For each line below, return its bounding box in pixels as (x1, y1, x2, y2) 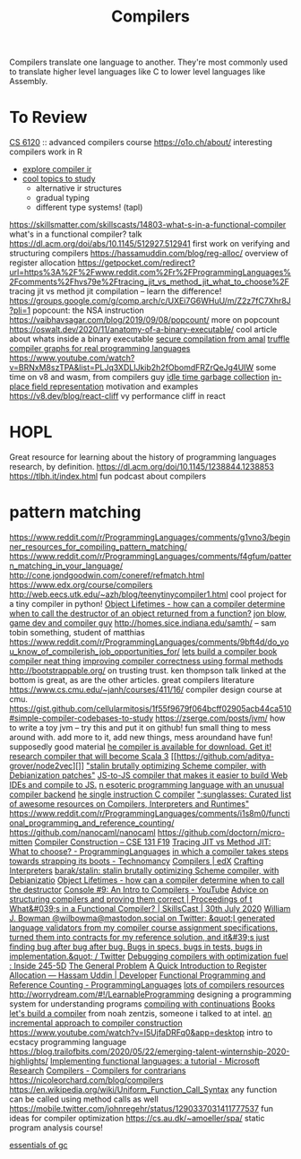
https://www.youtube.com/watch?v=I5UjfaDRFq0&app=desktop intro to (9, 1027, 273, 1037)
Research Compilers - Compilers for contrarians (9, 1065, 186, 1076)
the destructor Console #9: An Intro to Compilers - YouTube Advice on (9, 885, 269, 895)
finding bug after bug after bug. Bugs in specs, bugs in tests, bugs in (9, 941, 262, 952)
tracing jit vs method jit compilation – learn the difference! (9, 286, 222, 297)
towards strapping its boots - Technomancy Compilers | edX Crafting (9, 856, 264, 866)
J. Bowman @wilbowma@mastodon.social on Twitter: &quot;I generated (9, 912, 276, 923)
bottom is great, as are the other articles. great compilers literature (9, 675, 255, 685)
